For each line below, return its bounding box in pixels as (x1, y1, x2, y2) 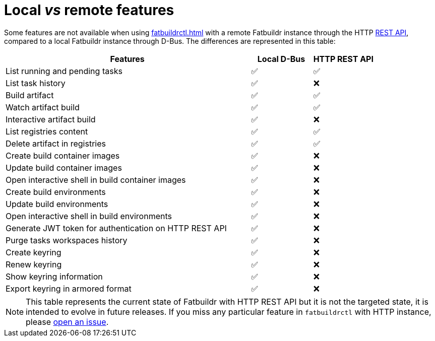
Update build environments (6, 198, 108, 209)
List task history (6, 78, 66, 88)
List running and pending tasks (6, 65, 122, 76)
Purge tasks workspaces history (6, 235, 128, 245)
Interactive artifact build (6, 114, 96, 124)
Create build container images (6, 150, 120, 161)
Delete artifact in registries (6, 138, 106, 149)
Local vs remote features (4, 2, 174, 19)
